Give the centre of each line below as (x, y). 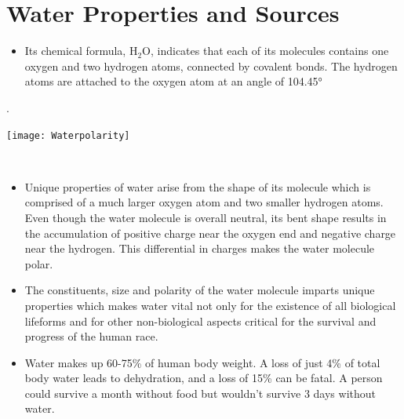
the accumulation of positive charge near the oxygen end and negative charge (210, 233)
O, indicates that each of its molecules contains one (266, 51)
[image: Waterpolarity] (68, 135)
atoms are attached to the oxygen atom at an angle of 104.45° (173, 81)
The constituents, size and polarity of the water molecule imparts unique (200, 290)
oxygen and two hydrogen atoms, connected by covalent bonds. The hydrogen (211, 66)
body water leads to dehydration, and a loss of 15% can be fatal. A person (204, 378)
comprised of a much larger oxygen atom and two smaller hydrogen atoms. (204, 202)
